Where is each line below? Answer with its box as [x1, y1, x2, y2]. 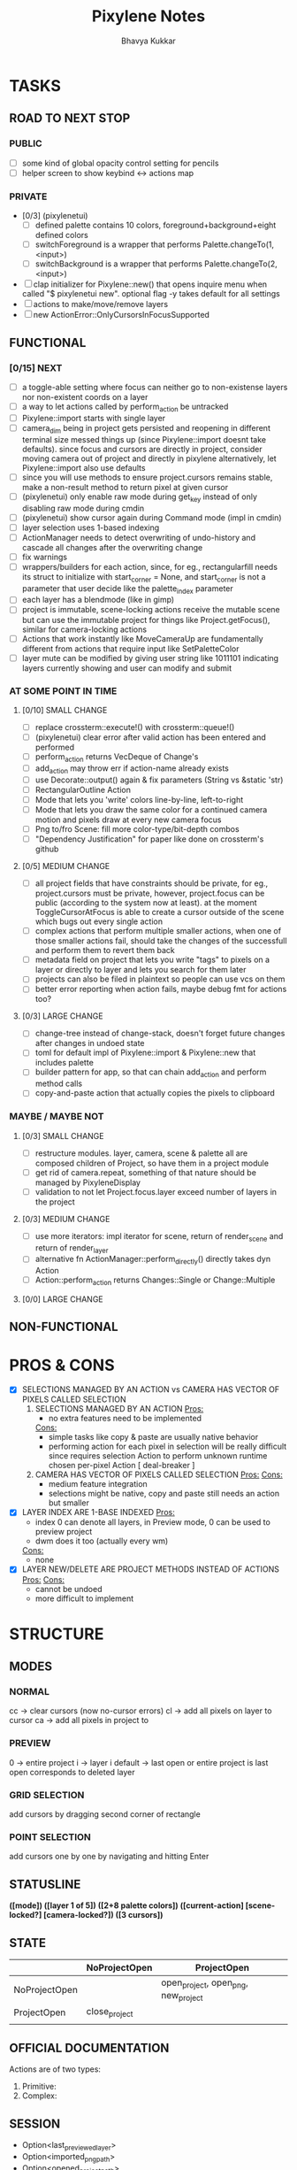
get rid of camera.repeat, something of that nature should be [34, 1166, 256, 1178]
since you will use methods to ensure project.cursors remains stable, [21, 472, 273, 482]
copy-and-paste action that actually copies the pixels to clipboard [34, 1088, 276, 1098]
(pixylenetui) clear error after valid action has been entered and [34, 732, 267, 743]
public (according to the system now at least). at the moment [34, 897, 258, 908]
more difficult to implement [34, 1593, 134, 1604]
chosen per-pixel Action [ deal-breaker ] [48, 1460, 195, 1471]
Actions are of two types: [9, 2064, 102, 2074]
